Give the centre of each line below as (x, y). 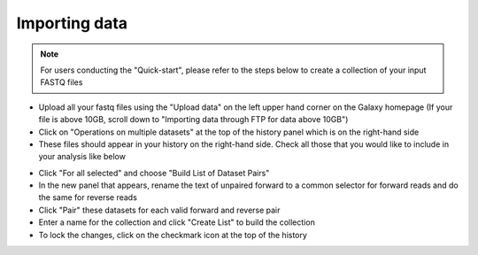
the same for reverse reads (88, 197)
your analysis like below (82, 157)
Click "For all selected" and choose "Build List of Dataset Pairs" (154, 173)
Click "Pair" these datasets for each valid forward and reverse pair (159, 210)
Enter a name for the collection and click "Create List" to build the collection (177, 222)
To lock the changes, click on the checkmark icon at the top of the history (173, 235)
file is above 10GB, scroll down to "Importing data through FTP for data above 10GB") (193, 120)
